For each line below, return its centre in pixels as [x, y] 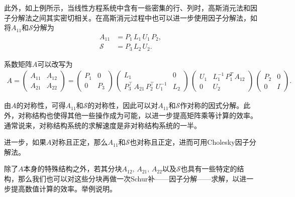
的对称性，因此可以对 [123, 105]
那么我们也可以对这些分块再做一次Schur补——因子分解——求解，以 [129, 178]
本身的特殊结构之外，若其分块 [73, 169]
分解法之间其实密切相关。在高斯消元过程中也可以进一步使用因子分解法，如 [134, 17]
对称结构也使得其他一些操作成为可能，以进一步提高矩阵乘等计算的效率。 [137, 115]
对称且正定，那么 [80, 142]
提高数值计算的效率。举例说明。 [64, 188]
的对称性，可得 [41, 105]
